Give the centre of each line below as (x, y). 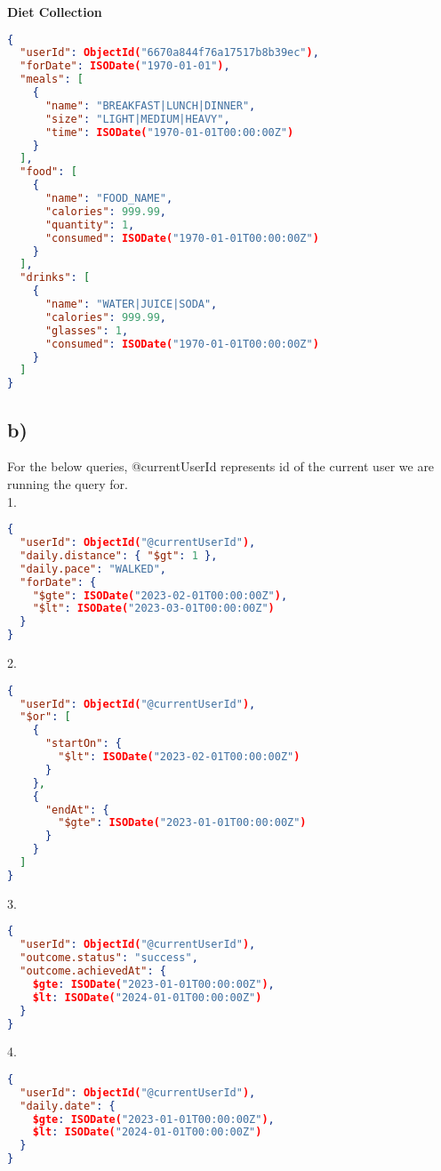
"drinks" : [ (55, 278)
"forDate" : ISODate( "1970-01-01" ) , (125, 66)
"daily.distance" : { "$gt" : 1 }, (119, 555)
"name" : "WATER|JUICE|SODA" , (131, 305)
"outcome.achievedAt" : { (93, 971)
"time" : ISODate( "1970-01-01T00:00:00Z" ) (169, 132)
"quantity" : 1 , (90, 225)
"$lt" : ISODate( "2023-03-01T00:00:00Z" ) (153, 609)
